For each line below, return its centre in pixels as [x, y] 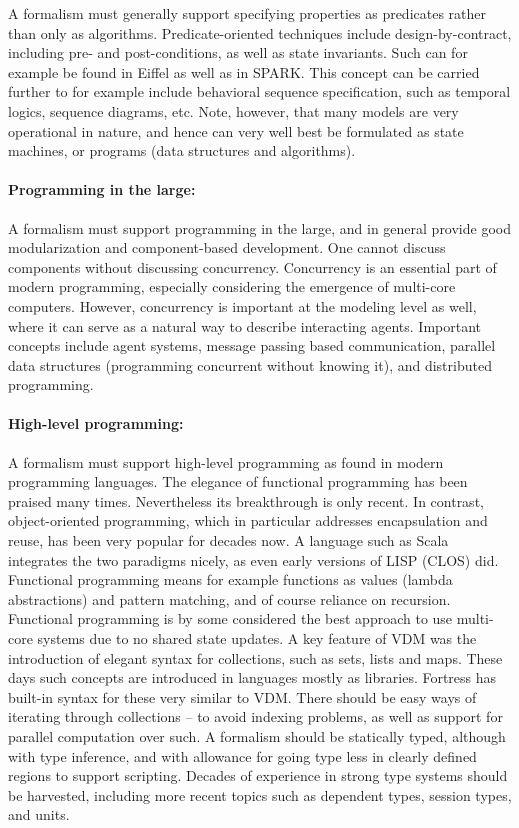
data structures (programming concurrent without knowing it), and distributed [250, 364]
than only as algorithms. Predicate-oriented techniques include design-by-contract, [260, 32]
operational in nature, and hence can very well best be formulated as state [236, 130]
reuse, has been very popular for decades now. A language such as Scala [228, 540]
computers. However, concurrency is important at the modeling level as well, [242, 305]
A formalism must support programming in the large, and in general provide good [259, 227]
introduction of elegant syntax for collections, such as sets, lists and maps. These [255, 657]
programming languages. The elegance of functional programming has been [238, 481]
